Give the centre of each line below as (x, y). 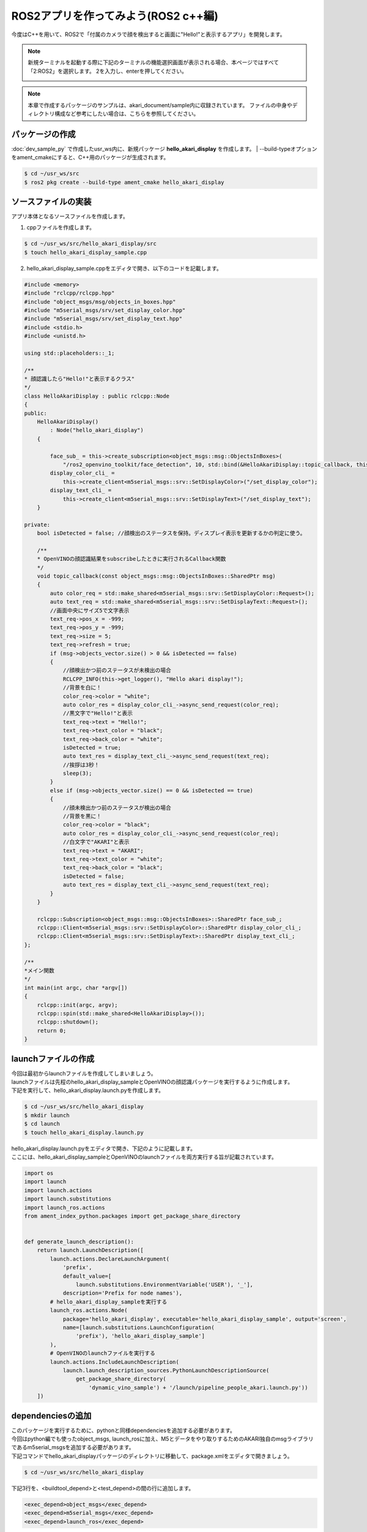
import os (39, 1173)
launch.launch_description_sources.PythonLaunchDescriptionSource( (166, 1370)
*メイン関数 (39, 971)
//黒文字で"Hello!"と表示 (98, 713)
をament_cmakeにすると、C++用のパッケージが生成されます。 (90, 157)
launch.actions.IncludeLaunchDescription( (115, 1362)
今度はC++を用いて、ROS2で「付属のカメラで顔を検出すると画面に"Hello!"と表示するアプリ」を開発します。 (148, 34)
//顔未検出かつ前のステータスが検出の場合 (117, 808)
